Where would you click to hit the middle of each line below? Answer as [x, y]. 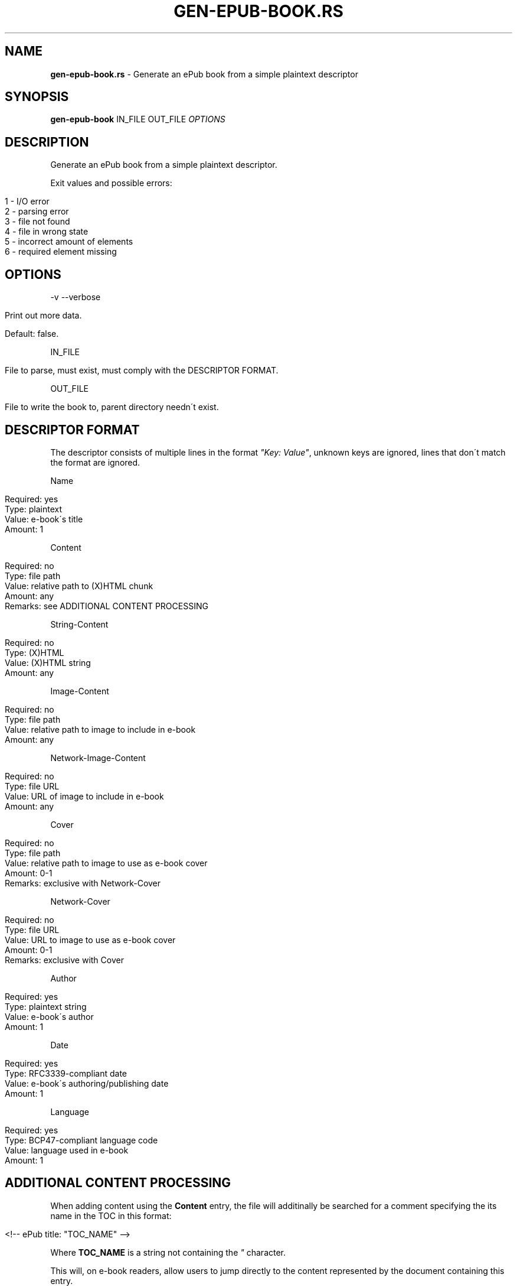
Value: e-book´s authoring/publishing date [87, 1083]
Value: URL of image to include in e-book [84, 796]
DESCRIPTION [47, 142]
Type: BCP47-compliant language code [81, 1140]
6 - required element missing [61, 252]
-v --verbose [76, 297]
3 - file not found [37, 222]
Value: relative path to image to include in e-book [100, 729]
